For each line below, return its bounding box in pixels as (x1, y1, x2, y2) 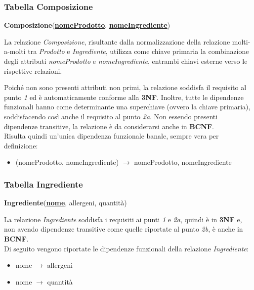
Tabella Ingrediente (4, 178, 83, 190)
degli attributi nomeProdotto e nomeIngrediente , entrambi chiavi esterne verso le (4, 56, 248, 66)
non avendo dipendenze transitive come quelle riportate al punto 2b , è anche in (4, 224, 243, 234)
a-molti (4, 46, 26, 56)
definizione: (4, 140, 38, 150)
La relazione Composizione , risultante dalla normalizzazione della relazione (4, 36, 230, 47)
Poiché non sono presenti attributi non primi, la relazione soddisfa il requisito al (4, 82, 247, 93)
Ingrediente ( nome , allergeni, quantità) (4, 197, 127, 208)
